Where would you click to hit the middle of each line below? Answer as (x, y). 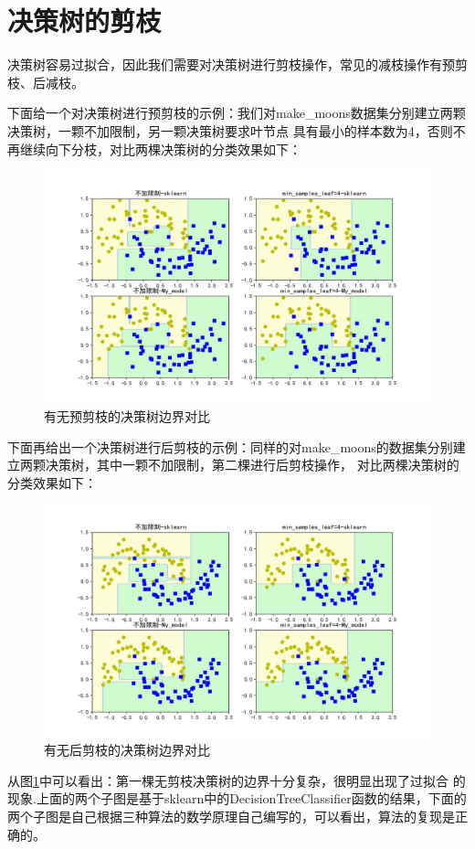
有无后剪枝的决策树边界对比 (127, 750)
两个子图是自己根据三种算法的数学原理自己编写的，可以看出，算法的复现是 (231, 816)
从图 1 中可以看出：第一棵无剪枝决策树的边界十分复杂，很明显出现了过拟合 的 (237, 780)
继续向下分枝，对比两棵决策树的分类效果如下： (160, 149)
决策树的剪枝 (84, 21)
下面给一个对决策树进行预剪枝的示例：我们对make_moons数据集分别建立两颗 (237, 113)
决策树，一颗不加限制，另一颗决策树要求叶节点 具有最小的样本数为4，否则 (230, 130)
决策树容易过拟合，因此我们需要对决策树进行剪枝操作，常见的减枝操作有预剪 (237, 64)
